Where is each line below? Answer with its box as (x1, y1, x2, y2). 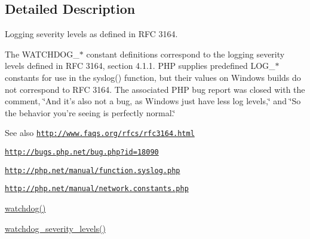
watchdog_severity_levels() (5, 222, 106, 234)
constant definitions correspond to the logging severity (86, 47, 285, 60)
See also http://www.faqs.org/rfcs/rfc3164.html (5, 126, 195, 139)
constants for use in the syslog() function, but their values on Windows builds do (5, 71, 301, 83)
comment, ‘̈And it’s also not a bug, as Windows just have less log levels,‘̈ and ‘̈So (5, 95, 301, 107)
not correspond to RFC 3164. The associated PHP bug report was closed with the (5, 83, 305, 95)
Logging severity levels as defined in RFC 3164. (5, 28, 178, 40)
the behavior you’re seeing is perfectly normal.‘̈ (5, 106, 176, 119)
